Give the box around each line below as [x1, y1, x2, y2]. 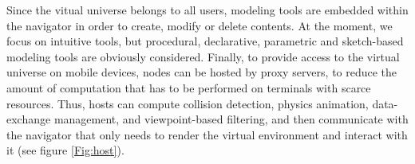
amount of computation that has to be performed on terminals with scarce [6, 79, 371, 96]
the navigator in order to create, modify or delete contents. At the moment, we [6, 17, 393, 33]
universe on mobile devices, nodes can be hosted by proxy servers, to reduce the [6, 64, 397, 80]
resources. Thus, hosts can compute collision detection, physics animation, [6, 95, 369, 111]
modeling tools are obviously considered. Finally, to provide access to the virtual [6, 48, 400, 64]
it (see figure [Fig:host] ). [6, 142, 125, 158]
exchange [6, 111, 51, 127]
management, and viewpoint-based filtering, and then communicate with [53, 111, 409, 127]
